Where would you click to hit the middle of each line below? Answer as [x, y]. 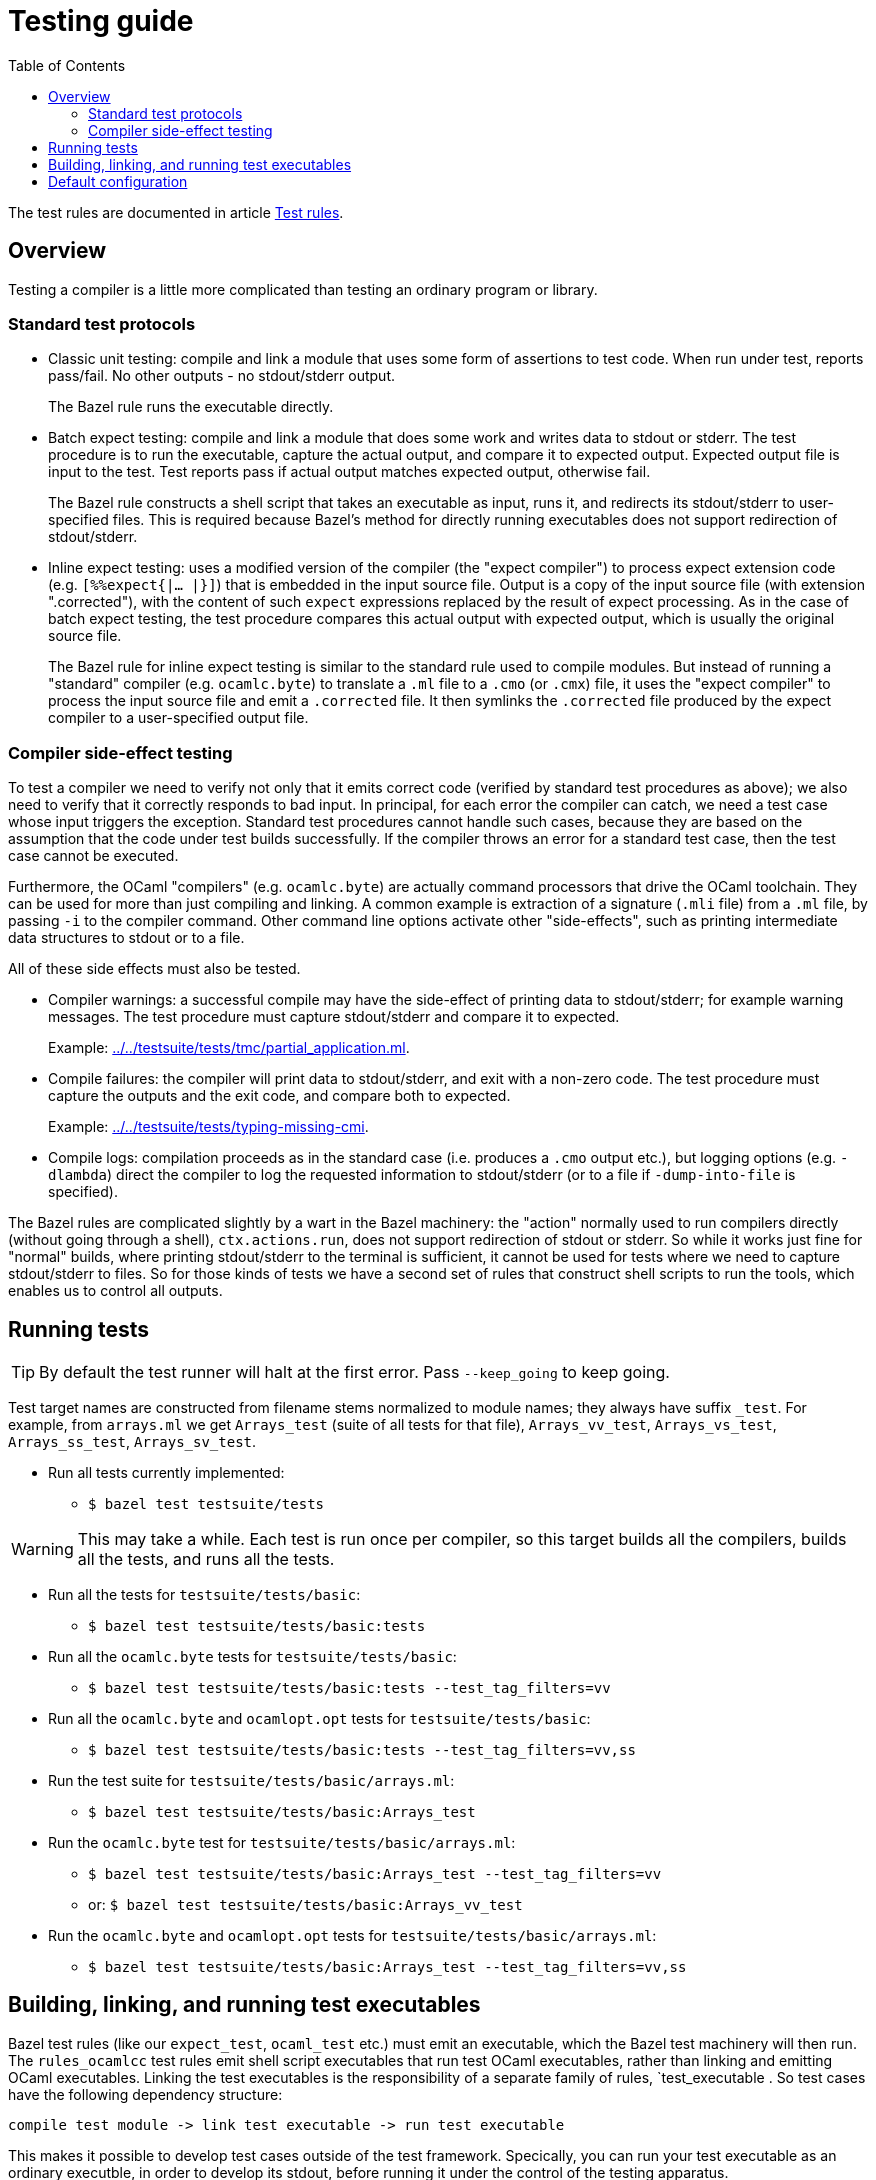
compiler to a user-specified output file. [178, 718]
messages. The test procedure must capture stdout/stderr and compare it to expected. [334, 1017]
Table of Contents [67, 65]
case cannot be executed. [93, 856]
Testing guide [101, 21]
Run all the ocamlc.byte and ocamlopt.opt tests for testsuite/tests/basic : [319, 1718]
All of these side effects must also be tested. [154, 969]
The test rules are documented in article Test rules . [176, 212]
